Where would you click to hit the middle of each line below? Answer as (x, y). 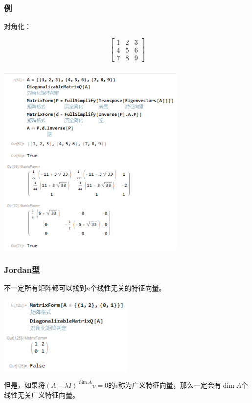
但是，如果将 (24, 385)
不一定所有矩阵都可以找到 (45, 287)
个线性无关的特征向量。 (128, 287)
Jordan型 (22, 269)
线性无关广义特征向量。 (42, 394)
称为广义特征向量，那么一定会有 (170, 385)
